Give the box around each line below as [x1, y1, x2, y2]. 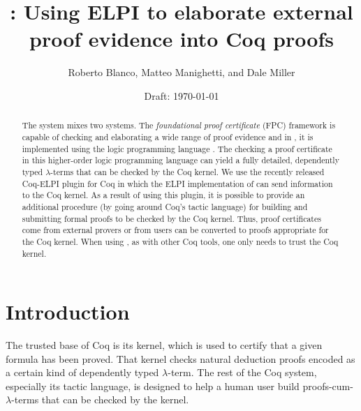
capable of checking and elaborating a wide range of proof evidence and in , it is [22, 130, 314, 142]
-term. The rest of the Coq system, [168, 365, 317, 380]
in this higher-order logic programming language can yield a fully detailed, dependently [22, 154, 339, 166]
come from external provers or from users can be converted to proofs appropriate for [22, 224, 329, 236]
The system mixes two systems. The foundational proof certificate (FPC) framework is [22, 119, 336, 131]
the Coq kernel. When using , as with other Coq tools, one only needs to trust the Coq [22, 235, 339, 247]
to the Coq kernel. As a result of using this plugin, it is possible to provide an [22, 189, 305, 201]
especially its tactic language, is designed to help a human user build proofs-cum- [6, 378, 353, 393]
